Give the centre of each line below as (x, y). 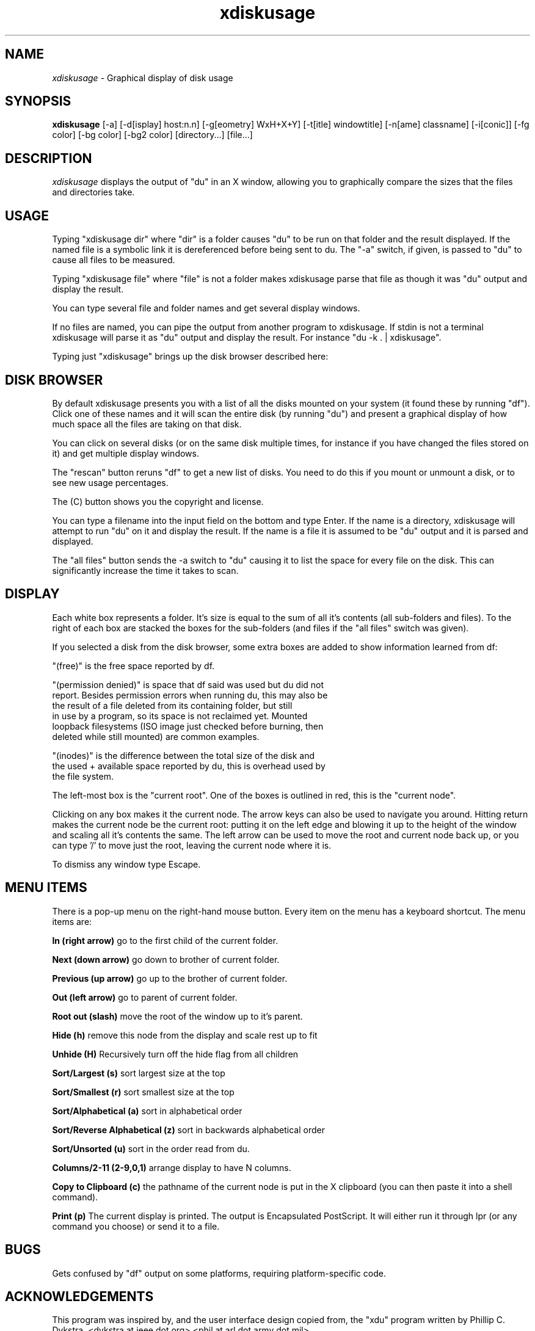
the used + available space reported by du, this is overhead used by (189, 766)
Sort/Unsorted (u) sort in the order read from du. (151, 1148)
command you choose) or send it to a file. (136, 1226)
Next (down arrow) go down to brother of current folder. (166, 959)
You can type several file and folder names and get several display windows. (206, 308)
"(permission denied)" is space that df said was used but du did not (188, 684)
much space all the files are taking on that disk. (147, 424)
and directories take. (93, 192)
